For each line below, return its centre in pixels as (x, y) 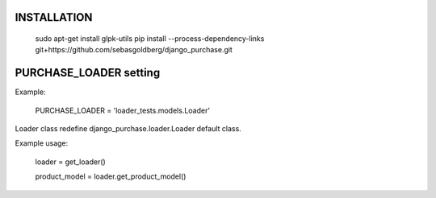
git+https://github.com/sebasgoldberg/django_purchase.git (134, 50)
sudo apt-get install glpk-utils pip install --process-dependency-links (150, 39)
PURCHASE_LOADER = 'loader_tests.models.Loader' (122, 110)
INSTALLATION (54, 17)
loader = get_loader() (71, 162)
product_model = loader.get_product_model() (111, 176)
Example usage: (42, 143)
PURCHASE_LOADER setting (88, 73)
